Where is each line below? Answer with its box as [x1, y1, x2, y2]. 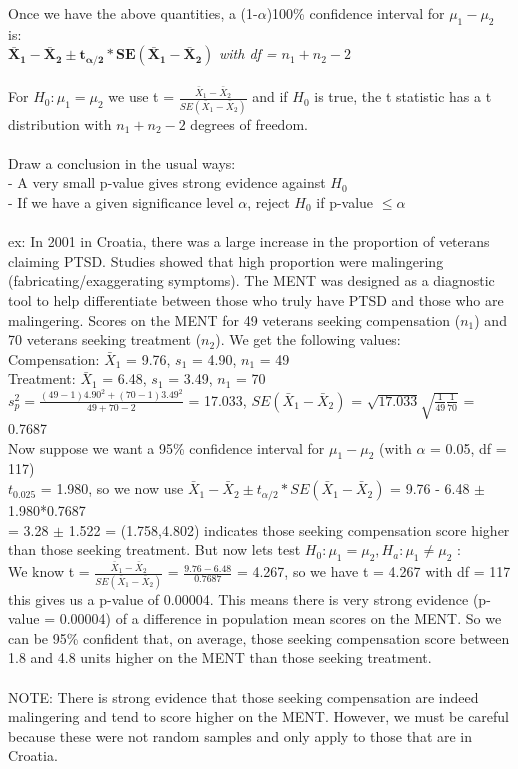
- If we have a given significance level [8, 191, 234, 212]
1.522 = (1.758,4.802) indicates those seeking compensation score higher [68, 519, 510, 540]
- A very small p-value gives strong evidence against [8, 172, 326, 193]
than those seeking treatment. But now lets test [8, 539, 301, 560]
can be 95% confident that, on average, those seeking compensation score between [8, 627, 510, 648]
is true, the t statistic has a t [314, 86, 492, 107]
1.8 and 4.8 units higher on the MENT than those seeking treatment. [8, 647, 432, 668]
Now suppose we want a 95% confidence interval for [8, 437, 325, 458]
